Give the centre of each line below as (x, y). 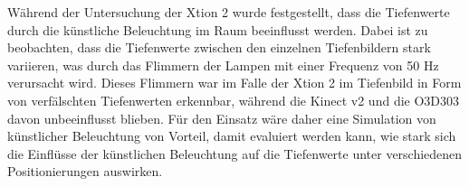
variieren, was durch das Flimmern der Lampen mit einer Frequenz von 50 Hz (223, 65)
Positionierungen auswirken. (85, 171)
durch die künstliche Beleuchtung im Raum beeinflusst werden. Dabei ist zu (218, 29)
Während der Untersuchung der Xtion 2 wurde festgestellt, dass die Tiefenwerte (229, 12)
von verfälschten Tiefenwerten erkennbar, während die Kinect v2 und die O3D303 (234, 100)
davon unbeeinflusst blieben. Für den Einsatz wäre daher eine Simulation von (222, 118)
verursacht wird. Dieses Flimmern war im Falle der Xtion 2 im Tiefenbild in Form (234, 83)
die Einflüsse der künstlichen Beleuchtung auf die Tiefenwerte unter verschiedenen (235, 153)
